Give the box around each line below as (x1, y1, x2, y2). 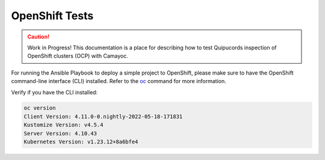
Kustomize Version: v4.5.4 (23, 122, 104, 129)
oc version (23, 105, 56, 111)
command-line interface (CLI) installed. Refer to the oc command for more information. (11, 78, 227, 85)
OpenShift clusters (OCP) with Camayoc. (27, 52, 129, 60)
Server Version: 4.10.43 (23, 130, 97, 137)
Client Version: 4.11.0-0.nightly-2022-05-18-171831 (23, 113, 183, 120)
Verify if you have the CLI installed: (11, 88, 98, 96)
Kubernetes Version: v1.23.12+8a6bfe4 (23, 138, 138, 146)
